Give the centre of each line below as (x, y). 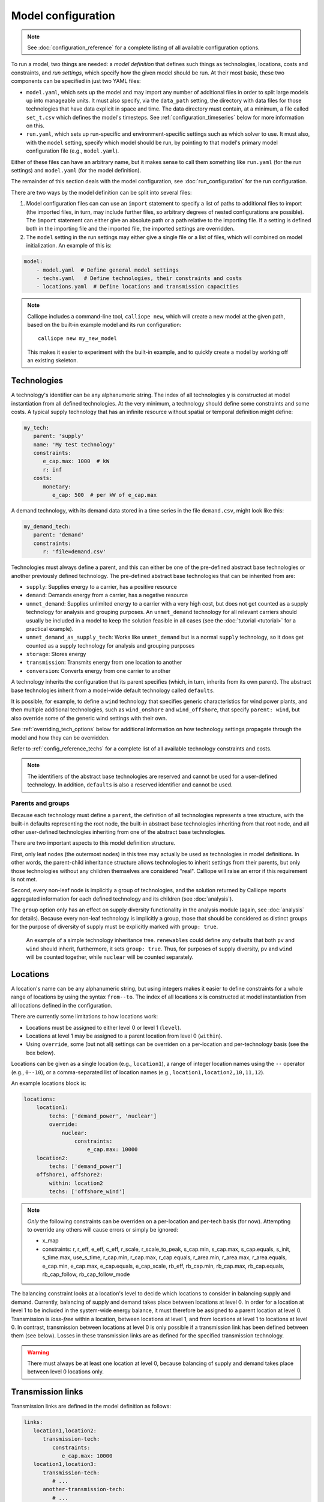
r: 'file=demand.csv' (74, 552)
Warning (38, 1352)
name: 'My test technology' (75, 444)
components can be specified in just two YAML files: (76, 81)
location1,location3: (65, 1464)
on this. (35, 126)
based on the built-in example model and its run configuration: (104, 325)
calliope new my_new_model (77, 339)
